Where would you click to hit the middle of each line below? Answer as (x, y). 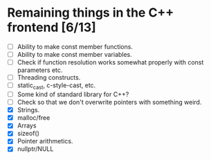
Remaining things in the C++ (91, 13)
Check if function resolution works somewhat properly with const (110, 62)
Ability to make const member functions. (75, 46)
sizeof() (28, 134)
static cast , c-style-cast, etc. (56, 86)
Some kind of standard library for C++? (73, 94)
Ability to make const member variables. (75, 54)
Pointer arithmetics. (45, 141)
